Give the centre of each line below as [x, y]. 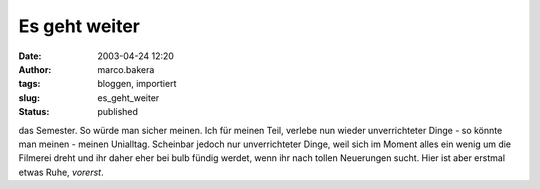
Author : [35, 69]
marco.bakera [126, 69]
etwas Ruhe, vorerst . [61, 172]
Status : [34, 112]
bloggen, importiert [137, 84]
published [118, 112]
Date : [30, 56]
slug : [29, 97]
